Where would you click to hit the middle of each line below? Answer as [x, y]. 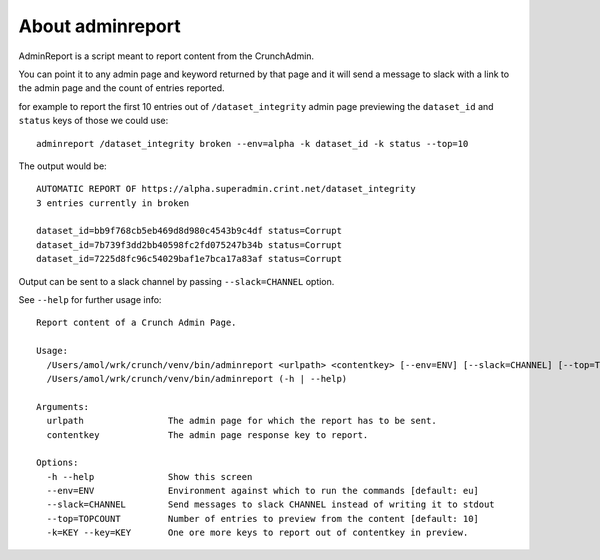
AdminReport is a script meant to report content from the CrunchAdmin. [166, 56]
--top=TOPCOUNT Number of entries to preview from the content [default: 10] [263, 518]
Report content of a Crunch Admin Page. [136, 323]
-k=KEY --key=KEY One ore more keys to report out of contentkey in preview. [257, 533]
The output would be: [62, 166]
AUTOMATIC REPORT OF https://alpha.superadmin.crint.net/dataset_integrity [226, 189]
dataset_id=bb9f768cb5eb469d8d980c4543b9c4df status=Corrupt [189, 231]
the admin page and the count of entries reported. [121, 88]
